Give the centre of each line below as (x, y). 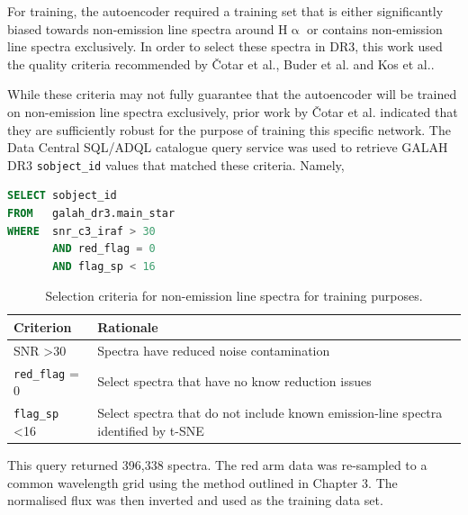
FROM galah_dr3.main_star (91, 213)
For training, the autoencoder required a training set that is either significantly (225, 11)
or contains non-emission (375, 28)
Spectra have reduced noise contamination (214, 350)
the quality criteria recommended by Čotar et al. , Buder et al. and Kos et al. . (221, 63)
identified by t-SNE (151, 430)
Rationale (128, 326)
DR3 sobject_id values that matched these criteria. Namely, (176, 164)
